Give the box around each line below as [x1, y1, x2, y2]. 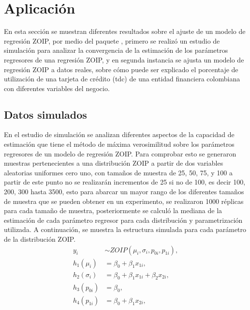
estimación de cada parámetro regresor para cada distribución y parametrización [4, 215, 243, 225]
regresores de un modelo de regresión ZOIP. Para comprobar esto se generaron [4, 148, 236, 158]
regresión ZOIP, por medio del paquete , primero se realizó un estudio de [4, 35, 220, 46]
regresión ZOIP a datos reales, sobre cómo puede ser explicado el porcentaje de [4, 64, 238, 74]
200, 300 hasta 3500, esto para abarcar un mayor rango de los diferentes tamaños [4, 186, 244, 197]
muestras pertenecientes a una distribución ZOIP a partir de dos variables [4, 158, 223, 168]
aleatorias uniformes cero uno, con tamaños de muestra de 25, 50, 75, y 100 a [4, 167, 233, 177]
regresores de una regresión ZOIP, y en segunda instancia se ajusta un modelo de [4, 54, 244, 64]
